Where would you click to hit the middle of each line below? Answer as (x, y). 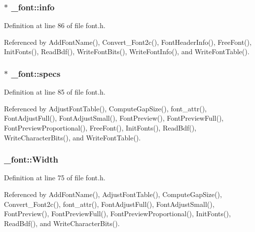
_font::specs (36, 73)
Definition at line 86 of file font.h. (55, 25)
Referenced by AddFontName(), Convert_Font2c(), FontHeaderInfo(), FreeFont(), (128, 42)
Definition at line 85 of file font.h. (55, 92)
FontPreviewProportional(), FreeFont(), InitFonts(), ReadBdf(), (100, 128)
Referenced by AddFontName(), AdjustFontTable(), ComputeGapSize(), (113, 194)
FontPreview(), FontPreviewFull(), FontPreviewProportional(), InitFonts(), (117, 214)
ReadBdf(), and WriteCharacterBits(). (62, 223)
